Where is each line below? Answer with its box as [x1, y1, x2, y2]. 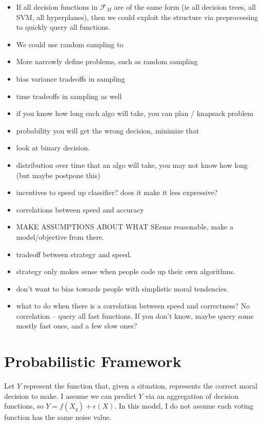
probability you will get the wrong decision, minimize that [16, 125, 199, 136]
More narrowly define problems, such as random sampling [16, 56, 198, 67]
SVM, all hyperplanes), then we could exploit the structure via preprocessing [16, 11, 258, 22]
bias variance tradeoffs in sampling [16, 73, 125, 84]
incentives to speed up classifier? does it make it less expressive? [16, 187, 218, 198]
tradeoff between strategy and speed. [16, 248, 132, 259]
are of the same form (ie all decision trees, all [114, 2, 256, 12]
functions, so [4, 400, 44, 411]
